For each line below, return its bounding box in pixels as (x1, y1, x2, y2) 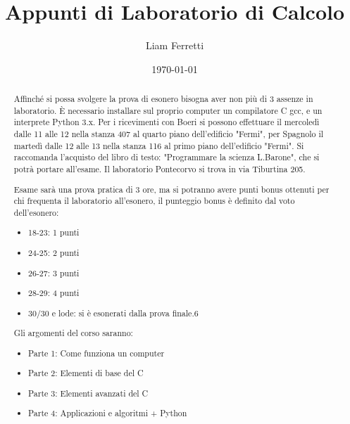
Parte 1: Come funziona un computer (28, 347, 165, 359)
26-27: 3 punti (28, 266, 80, 278)
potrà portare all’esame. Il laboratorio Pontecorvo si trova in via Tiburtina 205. (13, 163, 306, 175)
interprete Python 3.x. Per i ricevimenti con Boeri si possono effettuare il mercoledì (13, 116, 320, 128)
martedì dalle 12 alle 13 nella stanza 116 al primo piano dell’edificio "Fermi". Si (13, 139, 304, 151)
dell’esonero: (13, 206, 59, 218)
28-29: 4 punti (28, 287, 80, 299)
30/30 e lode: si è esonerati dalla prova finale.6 (28, 307, 199, 319)
